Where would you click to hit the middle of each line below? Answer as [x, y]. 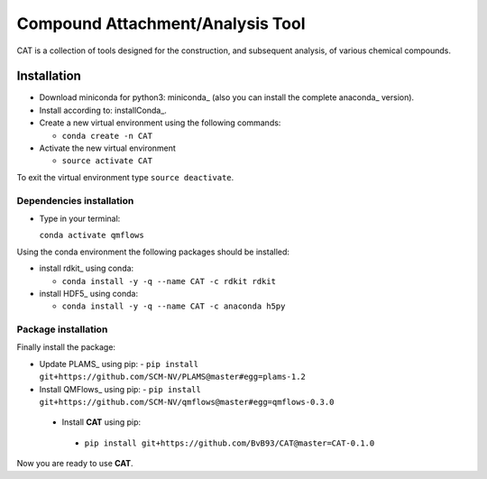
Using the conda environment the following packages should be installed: [153, 252]
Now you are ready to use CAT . [75, 464]
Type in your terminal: [80, 218]
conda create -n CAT [107, 136]
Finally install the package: [66, 347]
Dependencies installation [75, 200]
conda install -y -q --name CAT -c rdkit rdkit [169, 281]
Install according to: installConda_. [103, 110]
